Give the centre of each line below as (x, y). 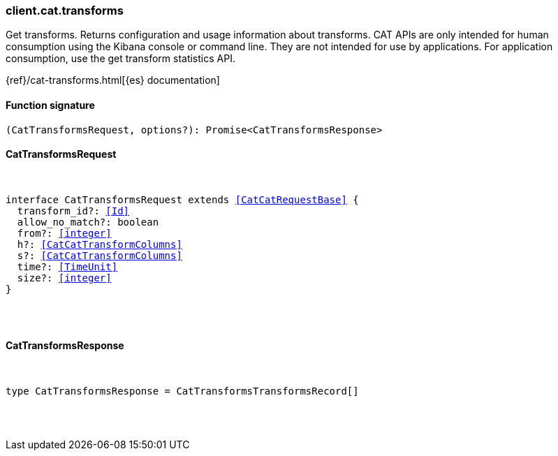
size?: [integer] (64, 278)
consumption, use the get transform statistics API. (120, 59)
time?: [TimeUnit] (67, 266)
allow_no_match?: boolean (88, 222)
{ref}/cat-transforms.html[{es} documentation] (113, 80)
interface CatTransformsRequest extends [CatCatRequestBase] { (182, 199)
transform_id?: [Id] (73, 211)
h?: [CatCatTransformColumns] (100, 244)
